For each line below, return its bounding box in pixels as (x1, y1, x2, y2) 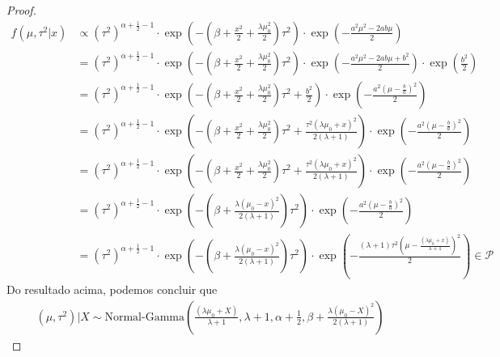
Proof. (6, 2, 36, 18)
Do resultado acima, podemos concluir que (6, 281, 218, 298)
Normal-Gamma (104, 311, 184, 323)
